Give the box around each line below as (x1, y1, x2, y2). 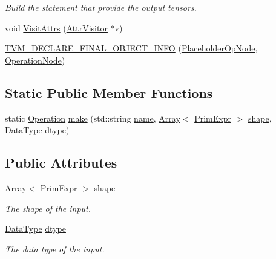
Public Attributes (5, 153, 117, 172)
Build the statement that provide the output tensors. (5, 1, 197, 13)
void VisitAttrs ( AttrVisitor (5, 21, 108, 34)
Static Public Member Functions (5, 83, 213, 102)
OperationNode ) (5, 53, 65, 66)
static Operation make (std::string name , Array (5, 111, 180, 124)
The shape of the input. (5, 202, 91, 214)
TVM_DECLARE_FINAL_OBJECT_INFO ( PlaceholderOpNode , (5, 42, 258, 54)
